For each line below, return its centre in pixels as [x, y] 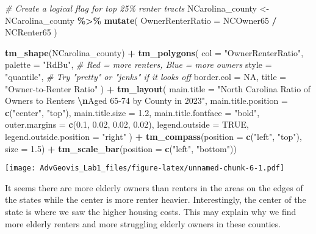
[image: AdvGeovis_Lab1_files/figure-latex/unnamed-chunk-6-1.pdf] [145, 168]
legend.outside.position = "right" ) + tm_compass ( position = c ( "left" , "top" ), [153, 136]
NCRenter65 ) [31, 32]
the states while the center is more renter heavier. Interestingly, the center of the [156, 199]
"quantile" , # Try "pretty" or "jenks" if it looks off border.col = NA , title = [146, 76]
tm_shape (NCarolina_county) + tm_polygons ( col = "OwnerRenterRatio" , [154, 52]
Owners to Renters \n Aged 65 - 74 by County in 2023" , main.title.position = [146, 101]
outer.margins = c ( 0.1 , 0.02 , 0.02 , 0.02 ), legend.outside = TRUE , [127, 124]
